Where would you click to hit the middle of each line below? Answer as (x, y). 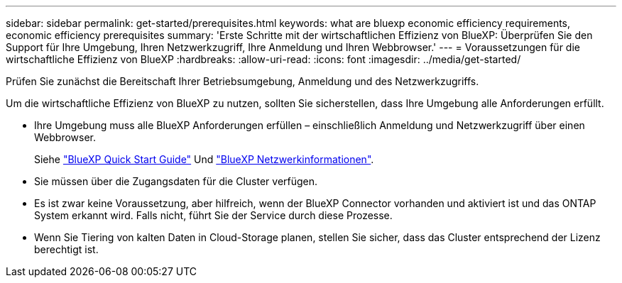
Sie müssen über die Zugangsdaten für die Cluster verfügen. (176, 181)
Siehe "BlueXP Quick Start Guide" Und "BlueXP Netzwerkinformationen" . (204, 159)
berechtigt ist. (66, 249)
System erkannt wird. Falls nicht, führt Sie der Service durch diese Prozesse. (213, 215)
